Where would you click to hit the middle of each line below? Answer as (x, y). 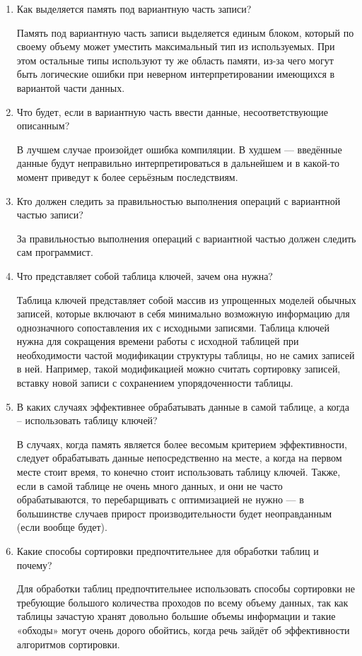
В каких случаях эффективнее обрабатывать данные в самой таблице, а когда (183, 406)
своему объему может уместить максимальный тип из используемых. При (176, 46)
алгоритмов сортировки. (68, 644)
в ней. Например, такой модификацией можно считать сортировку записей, (179, 369)
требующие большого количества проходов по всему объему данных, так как (182, 602)
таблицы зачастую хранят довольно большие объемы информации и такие (176, 616)
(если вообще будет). (62, 527)
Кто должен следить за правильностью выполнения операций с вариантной (179, 200)
